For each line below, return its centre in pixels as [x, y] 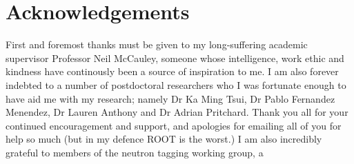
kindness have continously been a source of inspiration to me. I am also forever [172, 71]
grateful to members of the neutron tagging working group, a [135, 152]
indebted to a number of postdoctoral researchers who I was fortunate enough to [176, 84]
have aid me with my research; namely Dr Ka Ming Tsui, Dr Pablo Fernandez [170, 98]
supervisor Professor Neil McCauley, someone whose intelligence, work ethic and [175, 58]
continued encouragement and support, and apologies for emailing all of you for [174, 125]
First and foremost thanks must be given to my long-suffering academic [157, 44]
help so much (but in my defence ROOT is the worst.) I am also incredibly [164, 139]
